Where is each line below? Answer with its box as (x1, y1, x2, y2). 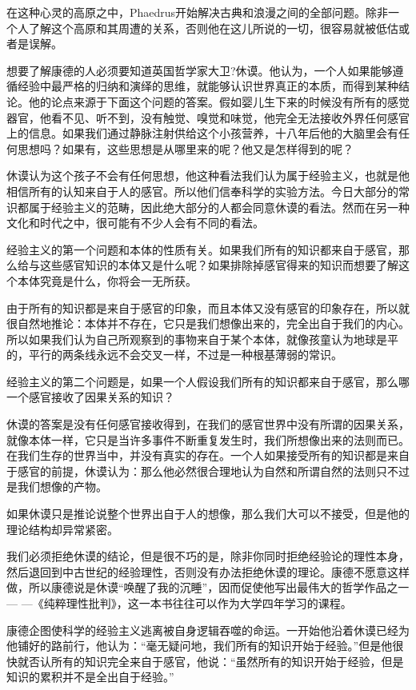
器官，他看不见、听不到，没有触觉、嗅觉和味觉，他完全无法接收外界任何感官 (6, 109, 410, 126)
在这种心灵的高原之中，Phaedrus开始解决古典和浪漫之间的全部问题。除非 (6, 4, 389, 20)
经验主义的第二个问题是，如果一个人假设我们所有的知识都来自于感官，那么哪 (6, 373, 410, 389)
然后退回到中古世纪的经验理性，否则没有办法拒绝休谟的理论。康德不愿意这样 (6, 563, 410, 580)
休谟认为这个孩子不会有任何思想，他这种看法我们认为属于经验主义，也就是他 (6, 167, 410, 184)
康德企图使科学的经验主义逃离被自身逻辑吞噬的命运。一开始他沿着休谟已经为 (6, 621, 410, 638)
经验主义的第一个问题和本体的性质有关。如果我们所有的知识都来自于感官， (6, 241, 398, 257)
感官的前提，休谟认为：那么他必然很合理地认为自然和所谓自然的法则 (17, 462, 376, 479)
